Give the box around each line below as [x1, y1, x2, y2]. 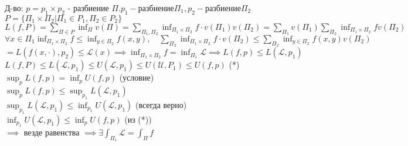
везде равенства [23, 126, 80, 138]
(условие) [119, 71, 154, 84]
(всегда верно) [135, 98, 187, 110]
